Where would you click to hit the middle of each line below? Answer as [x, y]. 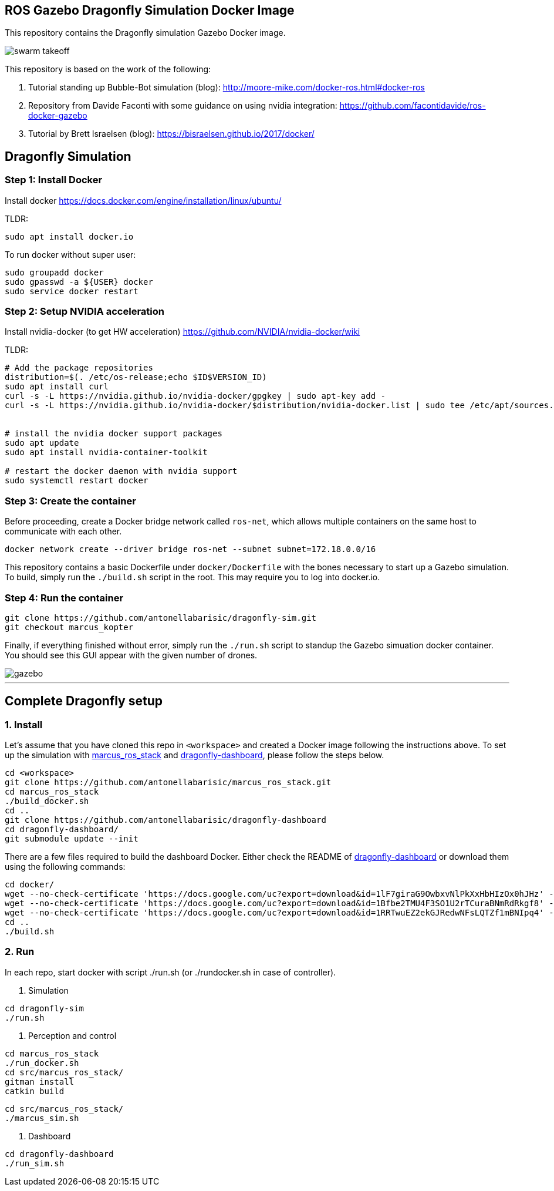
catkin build [35, 1091]
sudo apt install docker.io [69, 236]
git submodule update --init [72, 839]
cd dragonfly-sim [44, 1008]
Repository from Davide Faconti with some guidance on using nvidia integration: [183, 106]
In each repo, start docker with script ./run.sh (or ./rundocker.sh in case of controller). [170, 972]
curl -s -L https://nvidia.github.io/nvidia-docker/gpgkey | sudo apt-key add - [195, 396]
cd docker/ [30, 885]
